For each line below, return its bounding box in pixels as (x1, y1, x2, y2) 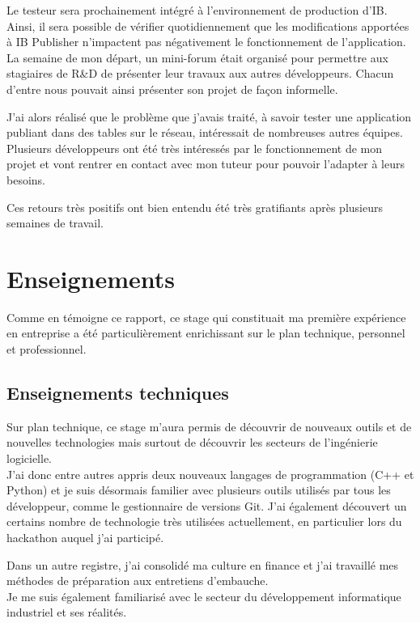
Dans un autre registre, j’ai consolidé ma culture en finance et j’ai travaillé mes (6, 556, 399, 573)
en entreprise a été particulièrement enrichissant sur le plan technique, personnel (6, 324, 405, 341)
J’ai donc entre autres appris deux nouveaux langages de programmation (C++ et (6, 465, 414, 482)
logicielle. (6, 450, 52, 467)
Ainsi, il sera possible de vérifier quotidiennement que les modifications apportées (6, 17, 409, 34)
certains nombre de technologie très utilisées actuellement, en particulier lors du (6, 513, 402, 530)
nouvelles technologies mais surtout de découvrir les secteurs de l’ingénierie (6, 434, 378, 451)
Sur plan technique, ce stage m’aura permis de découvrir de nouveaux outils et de (6, 417, 412, 434)
